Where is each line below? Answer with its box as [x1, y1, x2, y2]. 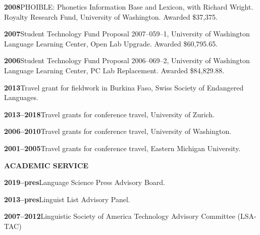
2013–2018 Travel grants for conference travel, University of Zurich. [4, 109, 215, 119]
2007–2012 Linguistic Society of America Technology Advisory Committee [4, 211, 235, 221]
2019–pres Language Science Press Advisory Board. [4, 177, 166, 187]
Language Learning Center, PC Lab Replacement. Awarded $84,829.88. [4, 65, 225, 75]
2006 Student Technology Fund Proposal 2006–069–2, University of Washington [4, 55, 250, 66]
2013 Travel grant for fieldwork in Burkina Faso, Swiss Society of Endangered [4, 82, 244, 92]
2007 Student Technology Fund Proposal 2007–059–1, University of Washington [4, 28, 250, 39]
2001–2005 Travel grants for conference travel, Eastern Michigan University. [4, 143, 241, 153]
